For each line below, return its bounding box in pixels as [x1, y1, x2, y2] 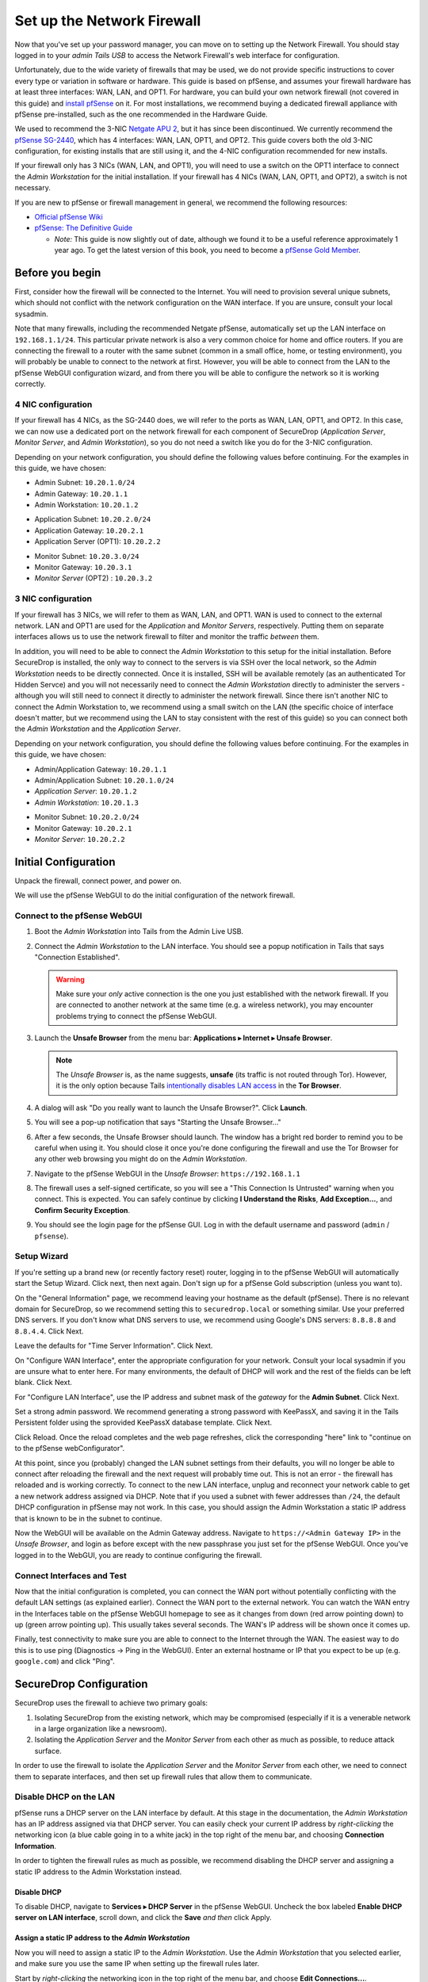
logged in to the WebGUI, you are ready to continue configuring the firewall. [14, 1550, 262, 1559]
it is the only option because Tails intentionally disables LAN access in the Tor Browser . [55, 1081, 342, 1090]
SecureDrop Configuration [14, 1678, 148, 1691]
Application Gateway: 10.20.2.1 [34, 526, 144, 535]
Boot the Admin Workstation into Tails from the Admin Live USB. [34, 927, 244, 936]
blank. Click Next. [14, 1378, 73, 1387]
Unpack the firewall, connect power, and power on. [14, 876, 182, 886]
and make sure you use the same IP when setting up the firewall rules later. [14, 1959, 260, 1969]
